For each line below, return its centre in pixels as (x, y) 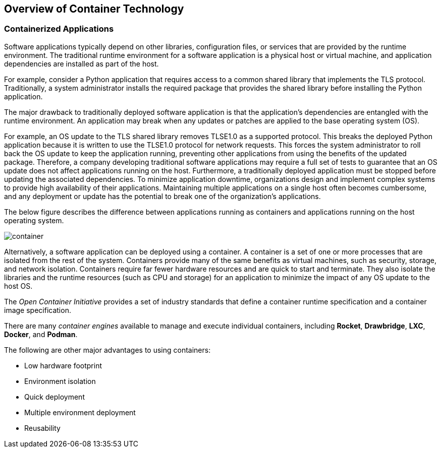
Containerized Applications (59, 29)
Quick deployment (54, 397)
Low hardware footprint (63, 365)
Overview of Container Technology (94, 9)
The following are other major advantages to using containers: (107, 350)
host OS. (18, 286)
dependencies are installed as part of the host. (81, 63)
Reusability (42, 428)
